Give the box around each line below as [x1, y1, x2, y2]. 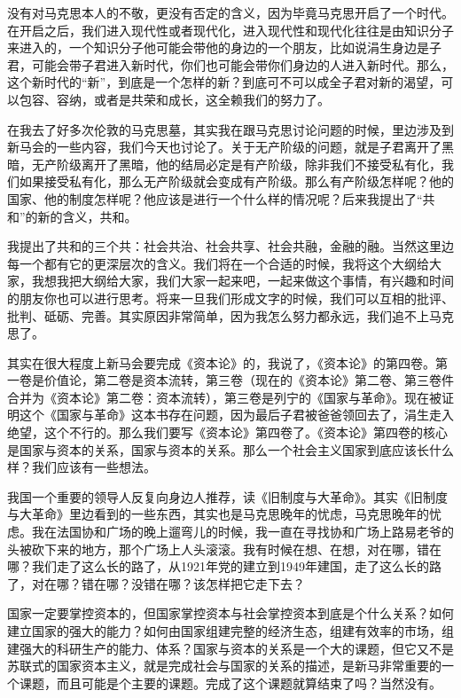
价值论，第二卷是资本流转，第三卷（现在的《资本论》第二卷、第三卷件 [43, 371, 454, 389]
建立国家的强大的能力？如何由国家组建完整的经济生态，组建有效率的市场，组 [7, 622, 454, 639]
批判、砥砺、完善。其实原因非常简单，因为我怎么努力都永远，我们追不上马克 [7, 306, 454, 325]
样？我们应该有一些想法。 [7, 458, 156, 476]
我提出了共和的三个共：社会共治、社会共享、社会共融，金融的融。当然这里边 [7, 237, 454, 255]
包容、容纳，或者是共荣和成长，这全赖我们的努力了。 [19, 90, 330, 108]
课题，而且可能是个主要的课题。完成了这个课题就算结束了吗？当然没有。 [19, 673, 441, 692]
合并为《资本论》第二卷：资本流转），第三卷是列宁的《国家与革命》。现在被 [7, 388, 441, 406]
